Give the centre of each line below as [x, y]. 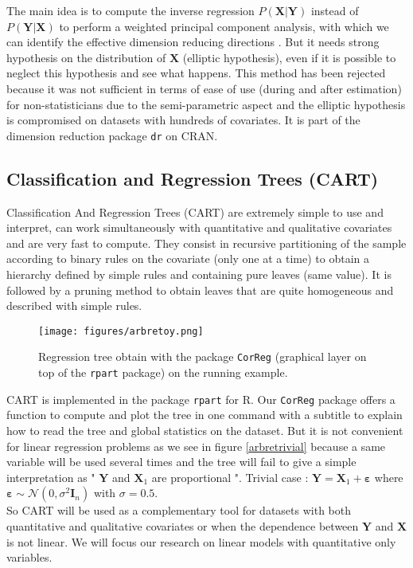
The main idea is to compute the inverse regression [131, 10]
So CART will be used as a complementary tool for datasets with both [179, 510]
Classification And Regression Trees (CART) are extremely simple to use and [195, 212]
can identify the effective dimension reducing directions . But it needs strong [193, 42]
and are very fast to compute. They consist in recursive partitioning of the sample [206, 243]
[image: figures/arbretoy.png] [121, 331]
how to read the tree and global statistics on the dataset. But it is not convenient [205, 430]
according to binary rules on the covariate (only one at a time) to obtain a [188, 259]
